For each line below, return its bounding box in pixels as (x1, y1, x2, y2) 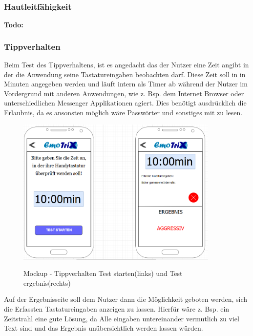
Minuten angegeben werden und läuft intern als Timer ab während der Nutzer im (4, 79, 248, 89)
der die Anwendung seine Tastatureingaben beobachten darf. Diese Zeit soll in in (4, 69, 246, 79)
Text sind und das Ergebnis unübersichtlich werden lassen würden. (4, 323, 203, 333)
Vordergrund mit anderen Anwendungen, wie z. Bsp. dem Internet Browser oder (4, 88, 244, 98)
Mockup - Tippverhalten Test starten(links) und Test (23, 268, 183, 278)
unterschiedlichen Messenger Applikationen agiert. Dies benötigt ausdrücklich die (4, 98, 247, 108)
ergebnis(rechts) (23, 277, 71, 288)
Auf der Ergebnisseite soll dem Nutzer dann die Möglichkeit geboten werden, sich (4, 294, 248, 304)
